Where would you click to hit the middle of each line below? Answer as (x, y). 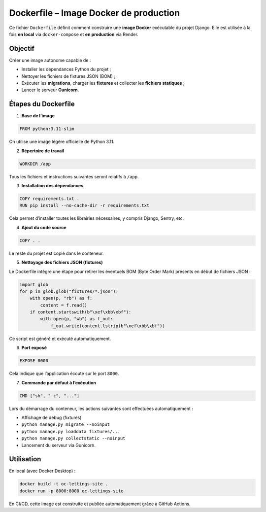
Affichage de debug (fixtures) (51, 417)
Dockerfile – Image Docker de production (94, 13)
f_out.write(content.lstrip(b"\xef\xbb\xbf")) (108, 326)
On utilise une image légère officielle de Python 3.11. (62, 142)
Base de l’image (38, 116)
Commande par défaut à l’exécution (59, 382)
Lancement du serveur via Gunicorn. (59, 445)
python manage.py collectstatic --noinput (73, 438)
